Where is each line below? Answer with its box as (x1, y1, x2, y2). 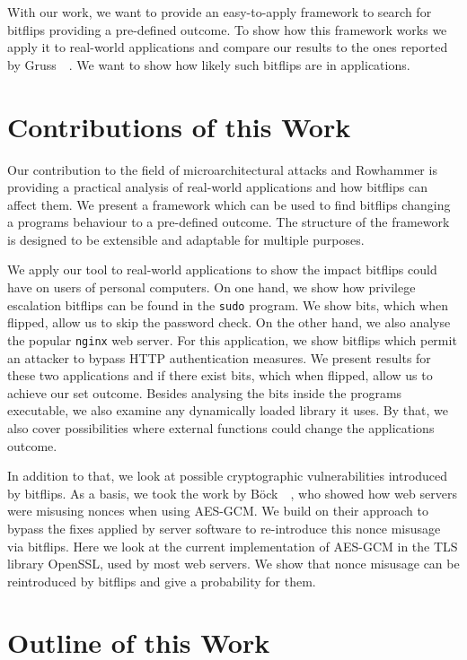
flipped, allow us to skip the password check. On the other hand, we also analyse (7, 313, 451, 332)
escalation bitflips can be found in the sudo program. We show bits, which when (7, 295, 449, 314)
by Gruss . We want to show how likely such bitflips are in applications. (7, 55, 410, 74)
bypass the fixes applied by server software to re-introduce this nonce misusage (7, 518, 441, 537)
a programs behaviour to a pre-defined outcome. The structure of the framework (7, 213, 450, 231)
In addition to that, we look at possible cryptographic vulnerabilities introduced (7, 466, 448, 485)
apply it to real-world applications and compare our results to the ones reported (7, 38, 448, 56)
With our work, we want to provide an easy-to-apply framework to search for (7, 3, 432, 21)
